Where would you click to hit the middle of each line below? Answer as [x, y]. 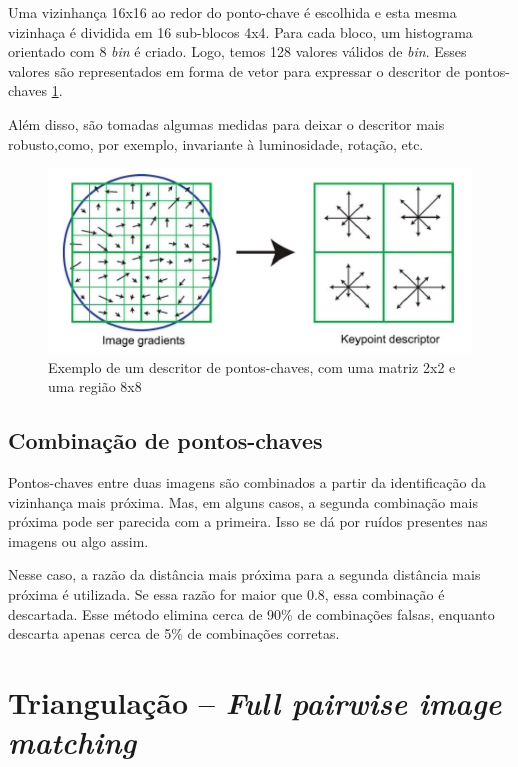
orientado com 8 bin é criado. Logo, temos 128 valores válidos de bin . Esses [237, 51]
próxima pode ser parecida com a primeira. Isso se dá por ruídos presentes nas [248, 521]
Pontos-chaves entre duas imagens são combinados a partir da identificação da [247, 481]
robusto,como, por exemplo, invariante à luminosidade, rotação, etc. [216, 143]
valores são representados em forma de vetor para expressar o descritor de [234, 70]
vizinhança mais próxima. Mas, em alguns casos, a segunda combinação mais [243, 501]
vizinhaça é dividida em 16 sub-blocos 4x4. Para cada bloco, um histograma [240, 31]
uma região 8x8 [95, 386]
